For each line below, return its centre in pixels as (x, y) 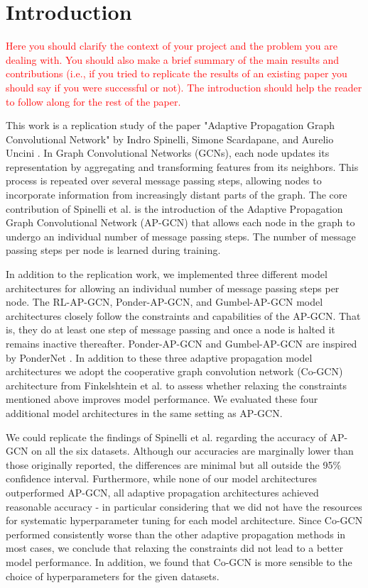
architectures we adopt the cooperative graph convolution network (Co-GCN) (174, 371)
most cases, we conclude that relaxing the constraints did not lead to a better (174, 548)
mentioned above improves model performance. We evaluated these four (162, 399)
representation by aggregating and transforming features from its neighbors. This (182, 166)
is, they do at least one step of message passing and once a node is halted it (171, 329)
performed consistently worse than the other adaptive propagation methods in (176, 534)
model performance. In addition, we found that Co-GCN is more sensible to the (179, 561)
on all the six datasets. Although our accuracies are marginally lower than (193, 451)
